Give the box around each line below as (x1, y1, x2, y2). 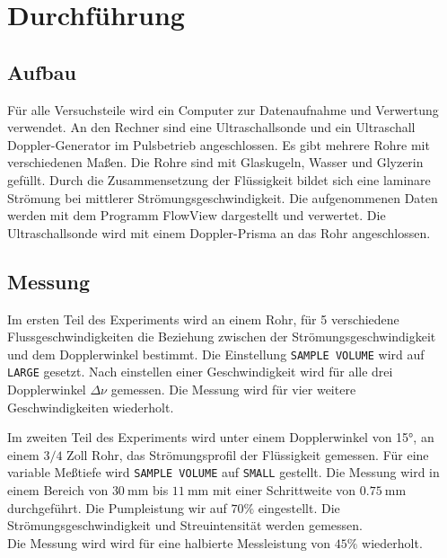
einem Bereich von (7, 481, 109, 500)
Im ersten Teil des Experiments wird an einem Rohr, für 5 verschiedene (7, 309, 399, 328)
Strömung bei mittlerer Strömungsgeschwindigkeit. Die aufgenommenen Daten (7, 188, 438, 207)
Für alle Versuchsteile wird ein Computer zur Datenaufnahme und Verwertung (7, 100, 439, 119)
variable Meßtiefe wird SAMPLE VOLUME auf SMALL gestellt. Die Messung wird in (7, 463, 440, 482)
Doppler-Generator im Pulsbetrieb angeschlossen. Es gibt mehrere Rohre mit (7, 135, 430, 154)
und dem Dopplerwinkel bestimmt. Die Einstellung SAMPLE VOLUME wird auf (7, 344, 425, 363)
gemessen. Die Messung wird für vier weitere (110, 380, 356, 399)
